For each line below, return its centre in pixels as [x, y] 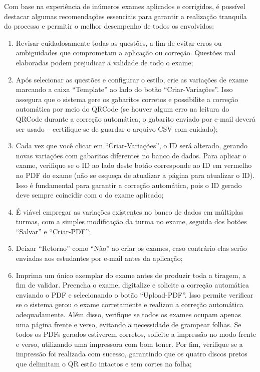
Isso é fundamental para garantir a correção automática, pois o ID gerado [129, 185]
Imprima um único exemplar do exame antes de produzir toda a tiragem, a [131, 275]
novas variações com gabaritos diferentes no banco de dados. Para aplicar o [131, 155]
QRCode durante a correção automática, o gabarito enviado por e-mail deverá [136, 118]
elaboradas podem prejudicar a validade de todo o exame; [104, 62]
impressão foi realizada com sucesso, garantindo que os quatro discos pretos [132, 354]
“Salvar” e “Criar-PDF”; [53, 231]
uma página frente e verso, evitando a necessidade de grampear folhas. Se [128, 324]
